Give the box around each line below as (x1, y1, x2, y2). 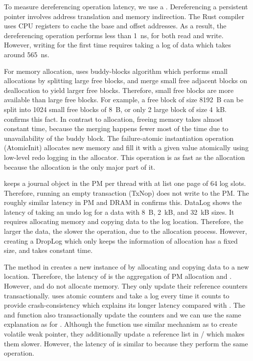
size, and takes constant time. (4, 245, 93, 255)
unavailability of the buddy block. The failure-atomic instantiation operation (4, 133, 234, 143)
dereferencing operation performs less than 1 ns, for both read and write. (4, 30, 224, 40)
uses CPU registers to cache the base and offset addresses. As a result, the (4, 21, 227, 31)
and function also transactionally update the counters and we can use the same (4, 309, 241, 319)
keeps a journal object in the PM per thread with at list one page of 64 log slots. (4, 178, 246, 188)
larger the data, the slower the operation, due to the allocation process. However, (4, 226, 247, 236)
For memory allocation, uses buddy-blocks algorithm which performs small (4, 66, 228, 76)
